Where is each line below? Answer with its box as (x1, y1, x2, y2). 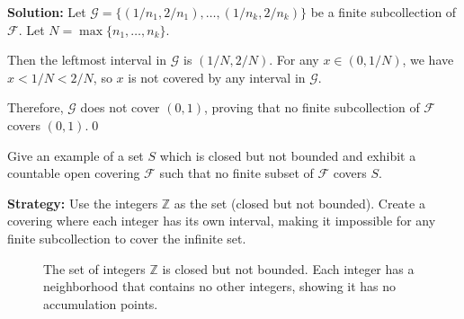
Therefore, (7, 98, 64, 117)
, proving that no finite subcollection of (203, 98, 420, 117)
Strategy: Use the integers (7, 193, 158, 212)
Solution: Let (7, 3, 86, 21)
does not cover (80, 98, 160, 117)
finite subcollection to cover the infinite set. (7, 228, 246, 247)
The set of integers (43, 259, 146, 278)
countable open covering (7, 164, 140, 182)
